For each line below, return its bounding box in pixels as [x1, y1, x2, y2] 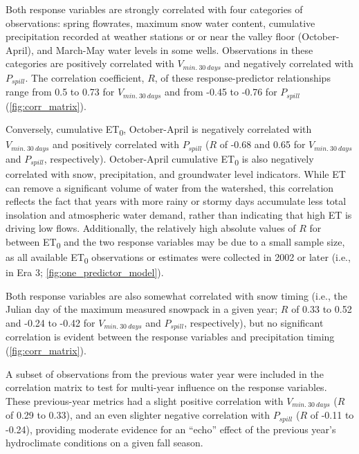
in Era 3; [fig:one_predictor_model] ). [6, 265, 164, 280]
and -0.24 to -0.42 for [6, 316, 95, 330]
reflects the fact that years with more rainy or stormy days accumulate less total [6, 194, 347, 208]
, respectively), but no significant [184, 316, 324, 330]
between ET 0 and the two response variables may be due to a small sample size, [6, 235, 345, 251]
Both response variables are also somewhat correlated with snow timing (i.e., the [6, 288, 347, 302]
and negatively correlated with [224, 56, 353, 71]
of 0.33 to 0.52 [291, 302, 352, 316]
